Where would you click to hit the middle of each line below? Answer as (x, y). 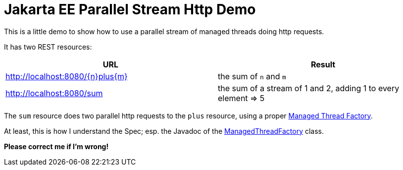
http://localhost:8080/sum (54, 93)
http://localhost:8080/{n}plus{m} (67, 76)
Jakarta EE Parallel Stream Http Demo (130, 9)
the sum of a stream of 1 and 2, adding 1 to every (309, 88)
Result (323, 64)
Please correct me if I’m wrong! (56, 146)
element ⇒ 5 (241, 98)
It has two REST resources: (48, 47)
